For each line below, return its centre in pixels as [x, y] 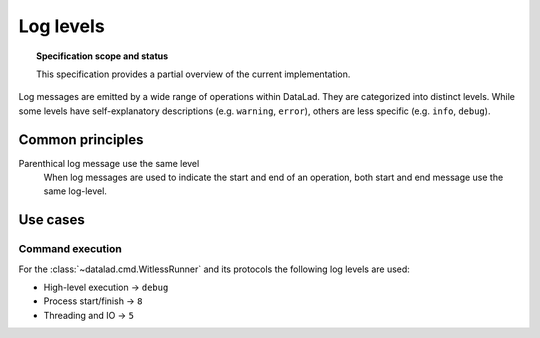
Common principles [81, 139]
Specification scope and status [102, 56]
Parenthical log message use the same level [109, 163]
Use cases [51, 220]
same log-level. [75, 191]
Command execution [70, 249]
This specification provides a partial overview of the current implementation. [193, 74]
